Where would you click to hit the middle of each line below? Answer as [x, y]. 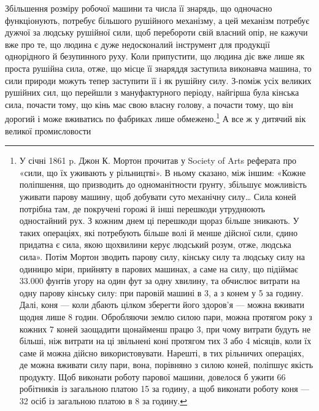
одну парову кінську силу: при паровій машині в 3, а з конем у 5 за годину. [161, 292]
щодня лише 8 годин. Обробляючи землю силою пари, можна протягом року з [166, 316]
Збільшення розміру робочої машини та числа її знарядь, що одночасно [139, 8]
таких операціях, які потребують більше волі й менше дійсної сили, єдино [159, 232]
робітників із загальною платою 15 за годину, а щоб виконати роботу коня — [164, 389]
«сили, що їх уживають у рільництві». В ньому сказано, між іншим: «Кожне [163, 172]
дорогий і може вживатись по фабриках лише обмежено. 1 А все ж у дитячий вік [156, 117]
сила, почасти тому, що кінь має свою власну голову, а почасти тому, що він [149, 104]
